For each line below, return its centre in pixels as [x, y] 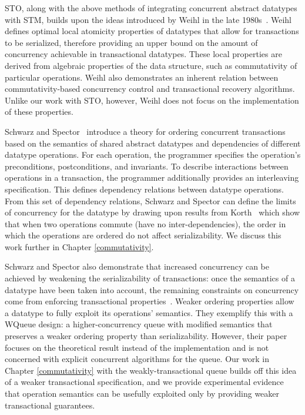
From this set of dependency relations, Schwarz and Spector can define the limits [150, 200]
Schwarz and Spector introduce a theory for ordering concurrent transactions [145, 131]
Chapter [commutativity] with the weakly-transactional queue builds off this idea [151, 370]
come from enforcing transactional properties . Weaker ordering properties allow [150, 301]
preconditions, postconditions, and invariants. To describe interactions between [147, 166]
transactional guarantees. [50, 405]
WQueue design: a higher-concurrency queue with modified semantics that [139, 324]
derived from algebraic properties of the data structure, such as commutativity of [151, 65]
